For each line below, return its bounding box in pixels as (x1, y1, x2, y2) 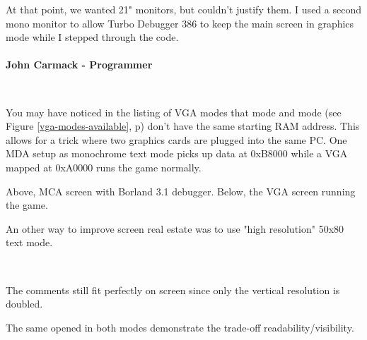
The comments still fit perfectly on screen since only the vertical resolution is (6, 282, 340, 297)
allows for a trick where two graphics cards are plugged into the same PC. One (6, 132, 347, 147)
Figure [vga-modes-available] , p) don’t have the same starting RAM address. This (6, 119, 360, 133)
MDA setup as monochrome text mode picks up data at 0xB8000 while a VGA (6, 146, 348, 161)
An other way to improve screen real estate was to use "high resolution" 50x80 (6, 221, 344, 236)
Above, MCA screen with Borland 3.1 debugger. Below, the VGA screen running (6, 183, 356, 198)
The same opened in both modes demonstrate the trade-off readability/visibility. (6, 320, 354, 334)
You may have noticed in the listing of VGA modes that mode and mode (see (6, 104, 342, 119)
